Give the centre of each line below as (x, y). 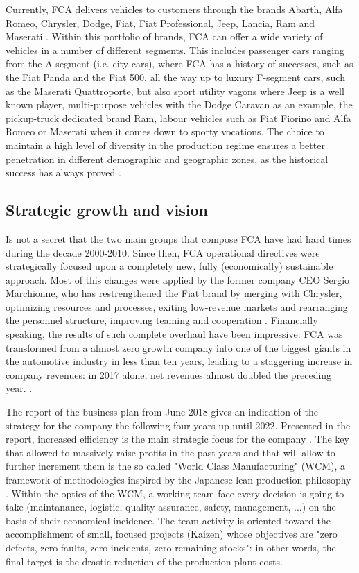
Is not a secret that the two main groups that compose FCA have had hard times (178, 238)
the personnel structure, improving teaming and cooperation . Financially (162, 320)
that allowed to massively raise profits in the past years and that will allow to (170, 452)
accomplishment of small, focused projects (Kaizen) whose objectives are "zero (172, 534)
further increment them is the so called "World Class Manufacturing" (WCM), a (176, 466)
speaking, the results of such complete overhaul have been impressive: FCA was (174, 334)
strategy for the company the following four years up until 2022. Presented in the (178, 425)
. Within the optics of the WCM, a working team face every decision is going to (175, 493)
